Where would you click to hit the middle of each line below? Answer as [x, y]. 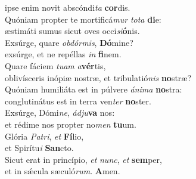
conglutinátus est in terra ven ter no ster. [78, 101]
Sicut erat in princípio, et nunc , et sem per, [83, 159]
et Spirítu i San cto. [39, 148]
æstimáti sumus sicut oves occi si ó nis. [72, 31]
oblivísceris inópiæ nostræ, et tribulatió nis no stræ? [98, 77]
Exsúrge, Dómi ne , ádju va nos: [60, 112]
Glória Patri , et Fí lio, [44, 136]
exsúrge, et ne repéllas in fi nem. [63, 54]
